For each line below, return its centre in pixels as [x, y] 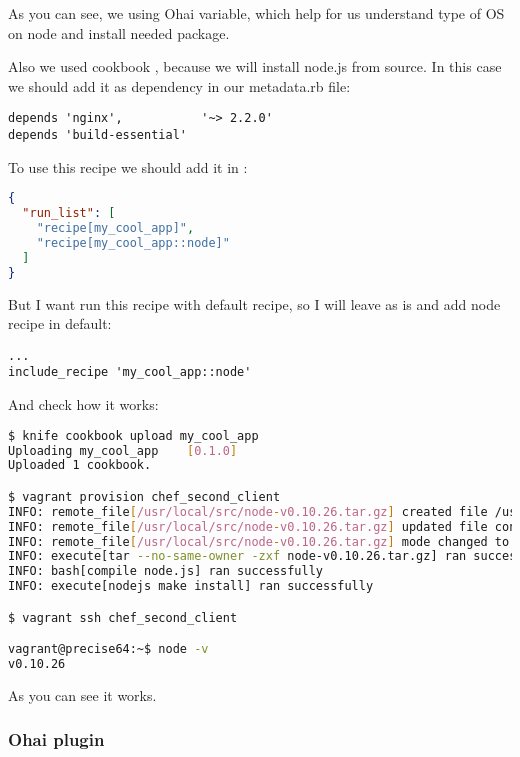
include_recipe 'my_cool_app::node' [130, 372]
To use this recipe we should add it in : [128, 166]
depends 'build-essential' [97, 135]
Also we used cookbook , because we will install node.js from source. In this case [255, 66]
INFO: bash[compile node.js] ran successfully [165, 571]
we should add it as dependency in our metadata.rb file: [179, 85]
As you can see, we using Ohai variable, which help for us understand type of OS [256, 13]
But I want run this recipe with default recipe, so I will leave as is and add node [254, 303]
